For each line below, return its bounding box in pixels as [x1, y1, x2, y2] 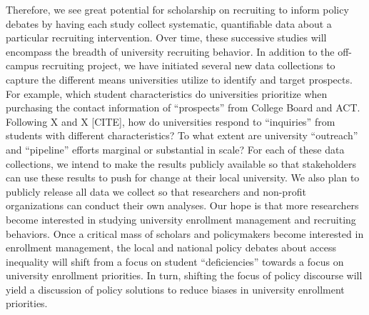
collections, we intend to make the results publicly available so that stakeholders [6, 156, 356, 171]
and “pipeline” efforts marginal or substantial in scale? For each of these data [6, 141, 345, 156]
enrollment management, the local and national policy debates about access [6, 240, 337, 255]
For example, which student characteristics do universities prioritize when [6, 86, 328, 101]
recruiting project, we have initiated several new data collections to [41, 58, 335, 73]
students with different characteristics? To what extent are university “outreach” [6, 128, 358, 143]
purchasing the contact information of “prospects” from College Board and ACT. [6, 100, 360, 115]
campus [6, 58, 39, 73]
